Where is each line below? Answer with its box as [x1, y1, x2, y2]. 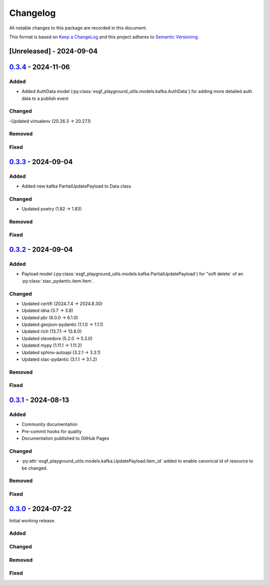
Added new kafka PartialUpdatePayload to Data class [21, 183, 132, 189]
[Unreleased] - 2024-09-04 [9, 47, 98, 55]
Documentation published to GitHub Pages [21, 435, 110, 441]
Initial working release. [9, 517, 56, 523]
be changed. [21, 465, 48, 471]
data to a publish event [21, 95, 69, 101]
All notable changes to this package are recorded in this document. [9, 25, 147, 31]
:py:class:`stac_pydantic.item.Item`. [21, 278, 94, 284]
